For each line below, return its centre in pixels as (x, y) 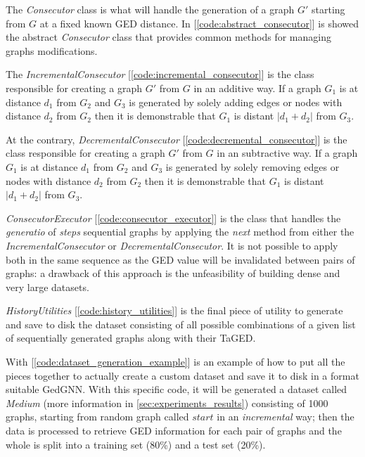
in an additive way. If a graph (257, 88)
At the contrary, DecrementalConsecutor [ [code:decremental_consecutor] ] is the (177, 139)
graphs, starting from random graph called (97, 417)
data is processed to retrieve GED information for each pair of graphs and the (174, 431)
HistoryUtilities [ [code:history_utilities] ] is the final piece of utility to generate (174, 310)
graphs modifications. (52, 50)
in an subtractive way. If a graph (287, 153)
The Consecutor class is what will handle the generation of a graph (150, 9)
